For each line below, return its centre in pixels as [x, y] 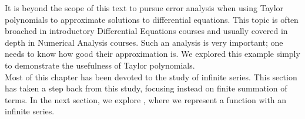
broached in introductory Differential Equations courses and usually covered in [146, 31]
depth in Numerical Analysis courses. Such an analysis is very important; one [144, 42]
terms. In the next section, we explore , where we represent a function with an [146, 99]
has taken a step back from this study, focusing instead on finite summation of [146, 88]
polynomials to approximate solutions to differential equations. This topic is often [152, 19]
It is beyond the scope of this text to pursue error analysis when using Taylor [144, 8]
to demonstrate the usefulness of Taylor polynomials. [100, 65]
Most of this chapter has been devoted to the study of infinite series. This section [151, 76]
